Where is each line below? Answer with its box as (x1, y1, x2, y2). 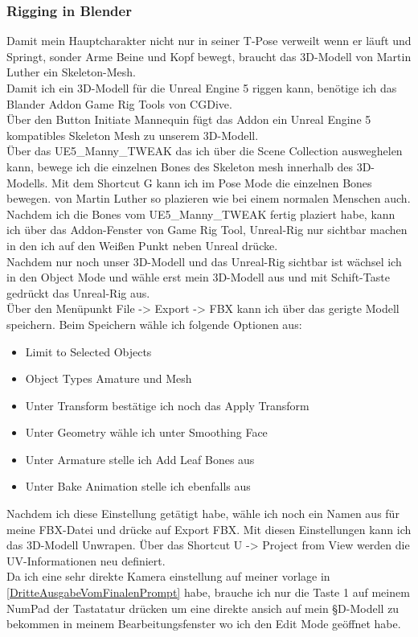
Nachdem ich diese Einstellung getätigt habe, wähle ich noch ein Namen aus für (6, 505, 400, 522)
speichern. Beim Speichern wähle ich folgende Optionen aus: (6, 315, 302, 332)
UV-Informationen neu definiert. (6, 552, 166, 569)
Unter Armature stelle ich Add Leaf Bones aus (25, 450, 255, 467)
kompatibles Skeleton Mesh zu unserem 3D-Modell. (6, 126, 259, 143)
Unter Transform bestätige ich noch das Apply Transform (25, 397, 309, 413)
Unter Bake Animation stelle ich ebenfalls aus (25, 478, 251, 495)
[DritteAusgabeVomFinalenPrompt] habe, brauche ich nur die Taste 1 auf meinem (6, 584, 410, 601)
